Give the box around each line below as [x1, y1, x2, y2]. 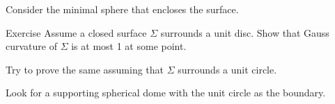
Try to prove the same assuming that [6, 62, 164, 76]
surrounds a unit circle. [178, 62, 277, 76]
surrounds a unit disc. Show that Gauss [160, 25, 329, 40]
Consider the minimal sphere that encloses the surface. [6, 2, 239, 16]
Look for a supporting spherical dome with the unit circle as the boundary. [6, 85, 326, 100]
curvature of [6, 39, 57, 53]
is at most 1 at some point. [71, 39, 187, 53]
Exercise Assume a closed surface [6, 25, 147, 40]
